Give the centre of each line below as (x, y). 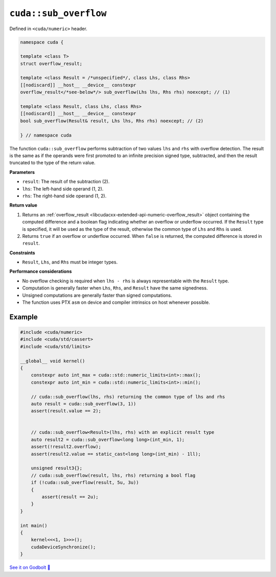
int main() (34, 525)
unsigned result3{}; (57, 468)
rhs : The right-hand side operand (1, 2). (64, 196)
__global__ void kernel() (53, 361)
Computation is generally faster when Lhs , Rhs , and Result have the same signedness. (115, 288)
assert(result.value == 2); (66, 411)
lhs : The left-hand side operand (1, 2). (63, 189)
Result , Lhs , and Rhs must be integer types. (70, 262)
